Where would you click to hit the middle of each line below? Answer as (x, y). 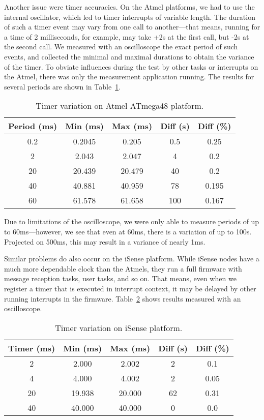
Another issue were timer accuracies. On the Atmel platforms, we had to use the (129, 7)
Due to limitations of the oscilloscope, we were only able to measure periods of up (132, 221)
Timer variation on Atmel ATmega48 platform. (120, 106)
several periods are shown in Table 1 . (63, 86)
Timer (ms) (32, 348)
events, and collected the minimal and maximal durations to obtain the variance (129, 56)
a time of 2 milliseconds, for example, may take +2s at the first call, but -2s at (127, 36)
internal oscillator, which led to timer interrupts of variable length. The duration (130, 17)
